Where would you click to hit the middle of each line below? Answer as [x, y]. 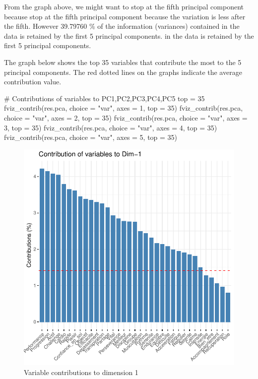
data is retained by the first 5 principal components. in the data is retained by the [129, 35]
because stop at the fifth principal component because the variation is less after [125, 16]
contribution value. [33, 82]
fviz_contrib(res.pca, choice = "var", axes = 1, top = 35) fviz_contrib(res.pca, [124, 108]
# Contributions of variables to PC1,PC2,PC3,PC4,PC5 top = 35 [104, 98]
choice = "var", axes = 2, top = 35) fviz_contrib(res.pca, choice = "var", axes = [126, 117]
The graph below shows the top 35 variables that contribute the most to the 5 [123, 62]
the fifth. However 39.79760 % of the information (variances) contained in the [122, 26]
